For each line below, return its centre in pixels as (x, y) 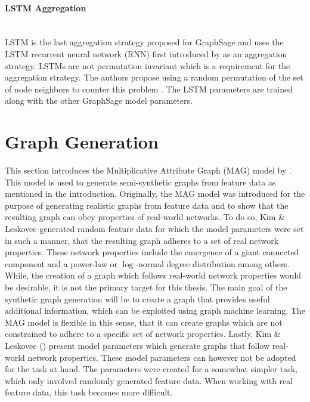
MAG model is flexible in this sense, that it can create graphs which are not (144, 322)
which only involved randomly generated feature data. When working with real (149, 380)
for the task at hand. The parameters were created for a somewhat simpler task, (151, 369)
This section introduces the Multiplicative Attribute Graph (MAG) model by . (148, 170)
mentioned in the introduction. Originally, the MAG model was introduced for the (155, 194)
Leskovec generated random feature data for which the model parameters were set (154, 229)
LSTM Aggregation (46, 7)
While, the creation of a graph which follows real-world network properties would (153, 275)
